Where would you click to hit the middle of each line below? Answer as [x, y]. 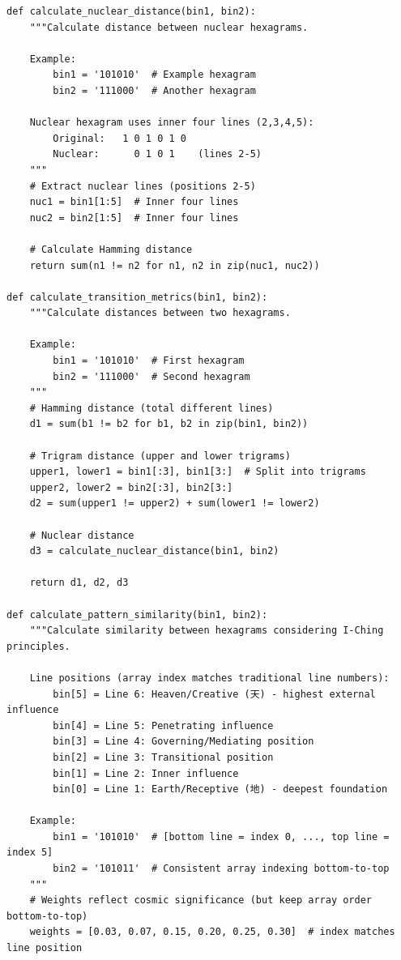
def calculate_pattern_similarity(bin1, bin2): [137, 614]
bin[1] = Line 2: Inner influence [146, 773]
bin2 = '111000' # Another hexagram [154, 90]
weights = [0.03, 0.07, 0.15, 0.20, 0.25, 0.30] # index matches [212, 932]
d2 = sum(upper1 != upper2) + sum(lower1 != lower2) [175, 503]
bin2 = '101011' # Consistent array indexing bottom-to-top [221, 869]
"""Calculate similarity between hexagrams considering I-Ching [207, 631]
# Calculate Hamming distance [111, 249]
